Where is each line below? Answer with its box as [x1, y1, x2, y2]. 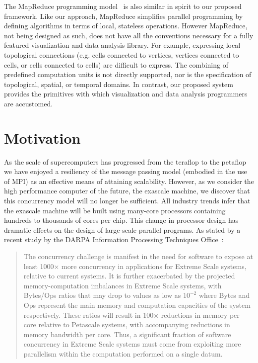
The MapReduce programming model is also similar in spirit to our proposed [4, 1, 242, 11]
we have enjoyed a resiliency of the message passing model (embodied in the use [4, 166, 247, 177]
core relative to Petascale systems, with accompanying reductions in [23, 319, 230, 330]
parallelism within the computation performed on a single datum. [23, 348, 223, 359]
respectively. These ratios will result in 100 [23, 309, 154, 320]
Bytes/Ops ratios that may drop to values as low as [23, 290, 181, 300]
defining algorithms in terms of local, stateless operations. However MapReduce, [4, 20, 248, 31]
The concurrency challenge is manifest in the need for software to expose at [23, 251, 253, 261]
